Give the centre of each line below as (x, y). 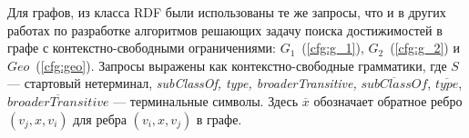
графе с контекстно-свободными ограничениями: (142, 48)
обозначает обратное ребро (388, 100)
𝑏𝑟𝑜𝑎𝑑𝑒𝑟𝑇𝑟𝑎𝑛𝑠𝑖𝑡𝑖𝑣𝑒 (58, 102)
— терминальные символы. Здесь (206, 100)
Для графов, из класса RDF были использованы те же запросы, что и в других (227, 12)
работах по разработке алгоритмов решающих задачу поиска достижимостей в (225, 30)
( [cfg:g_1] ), (333, 48)
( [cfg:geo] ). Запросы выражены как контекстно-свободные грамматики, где (241, 65)
